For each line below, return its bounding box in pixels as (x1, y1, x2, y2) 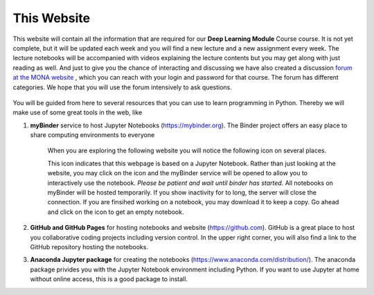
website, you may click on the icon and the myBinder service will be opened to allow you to (47, 169, 308, 177)
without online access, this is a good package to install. (30, 275, 188, 283)
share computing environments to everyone (30, 131, 155, 139)
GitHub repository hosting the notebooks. (30, 242, 149, 251)
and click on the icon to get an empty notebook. (47, 208, 184, 216)
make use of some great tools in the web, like (12, 108, 143, 117)
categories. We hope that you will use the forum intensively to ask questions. (12, 83, 232, 91)
